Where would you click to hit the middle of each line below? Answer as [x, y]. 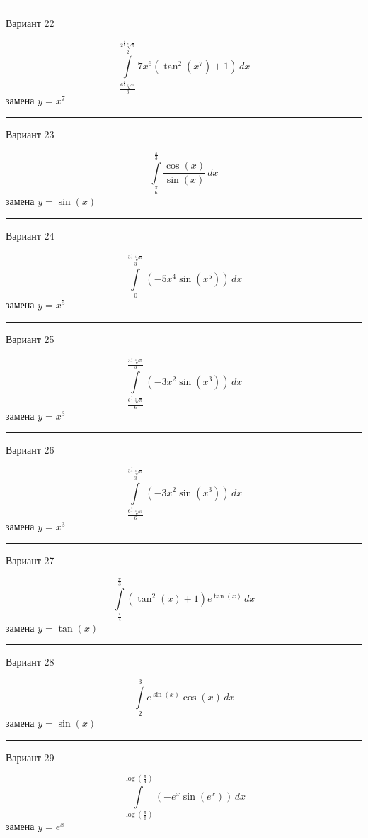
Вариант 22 [30, 23]
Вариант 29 [30, 757]
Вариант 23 [30, 134]
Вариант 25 [30, 339]
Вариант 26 [30, 450]
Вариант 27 [30, 560]
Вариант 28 [30, 662]
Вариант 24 [30, 236]
